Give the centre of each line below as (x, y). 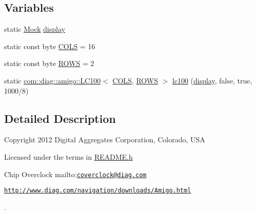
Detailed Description (60, 118)
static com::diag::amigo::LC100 (52, 80)
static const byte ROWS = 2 (49, 63)
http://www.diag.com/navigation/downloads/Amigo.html (98, 191)
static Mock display (35, 29)
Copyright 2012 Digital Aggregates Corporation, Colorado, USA (105, 140)
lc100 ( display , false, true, (212, 80)
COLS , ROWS (135, 80)
